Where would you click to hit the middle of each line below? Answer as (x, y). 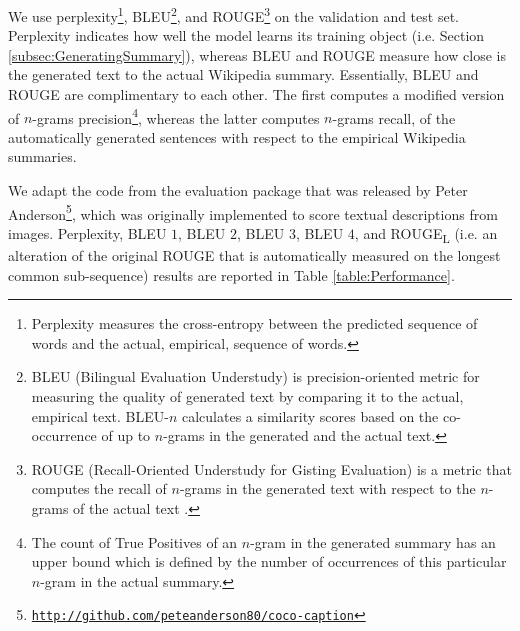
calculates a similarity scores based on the (310, 415)
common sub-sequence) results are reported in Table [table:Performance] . (231, 274)
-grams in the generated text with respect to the (327, 488)
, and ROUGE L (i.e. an (426, 234)
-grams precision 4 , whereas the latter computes (176, 116)
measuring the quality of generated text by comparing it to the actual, (247, 396)
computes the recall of (99, 488)
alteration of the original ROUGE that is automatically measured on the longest (254, 255)
